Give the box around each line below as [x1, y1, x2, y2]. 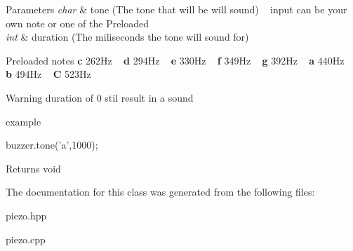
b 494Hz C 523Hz [6, 67, 91, 81]
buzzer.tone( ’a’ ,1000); [6, 137, 98, 152]
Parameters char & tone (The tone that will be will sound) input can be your [6, 2, 347, 16]
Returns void [6, 161, 61, 175]
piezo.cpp [6, 231, 46, 246]
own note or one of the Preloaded [6, 15, 149, 30]
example [6, 114, 41, 128]
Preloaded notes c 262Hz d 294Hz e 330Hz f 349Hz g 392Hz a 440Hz [6, 53, 345, 67]
